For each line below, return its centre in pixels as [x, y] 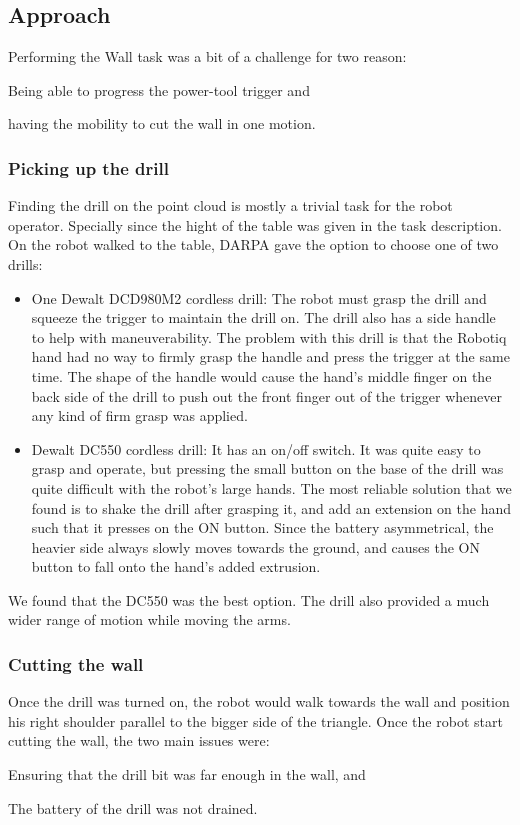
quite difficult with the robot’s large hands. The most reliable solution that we [271, 487]
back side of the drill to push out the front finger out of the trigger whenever [266, 395]
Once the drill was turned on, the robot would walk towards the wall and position [259, 701]
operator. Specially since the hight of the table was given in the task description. [255, 224]
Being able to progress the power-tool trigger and [159, 89]
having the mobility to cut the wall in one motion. [162, 123]
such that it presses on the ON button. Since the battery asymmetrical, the [262, 527]
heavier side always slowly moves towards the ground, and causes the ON [256, 546]
